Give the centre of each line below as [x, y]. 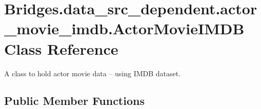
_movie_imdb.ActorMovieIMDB [124, 28]
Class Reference [61, 48]
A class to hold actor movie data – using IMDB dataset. [93, 73]
